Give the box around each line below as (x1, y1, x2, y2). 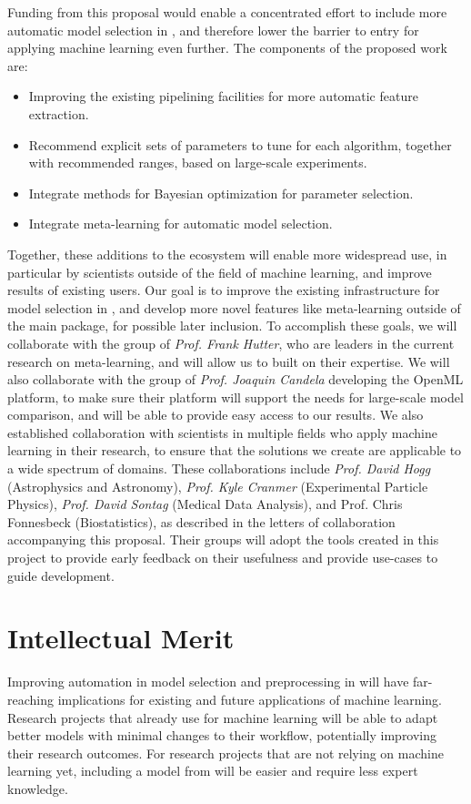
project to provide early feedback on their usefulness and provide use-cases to (7, 548, 438, 567)
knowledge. (7, 779, 68, 798)
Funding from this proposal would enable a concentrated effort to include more (7, 3, 447, 21)
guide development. (7, 565, 115, 585)
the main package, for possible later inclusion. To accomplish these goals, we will (7, 316, 457, 335)
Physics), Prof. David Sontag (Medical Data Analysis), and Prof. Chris (7, 494, 403, 514)
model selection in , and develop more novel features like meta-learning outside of (7, 298, 461, 317)
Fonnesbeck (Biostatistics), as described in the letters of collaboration (7, 512, 396, 531)
